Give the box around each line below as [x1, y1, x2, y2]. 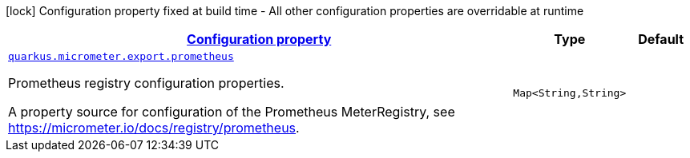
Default [638, 31, 684, 47]
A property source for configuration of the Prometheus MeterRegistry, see [8, 104, 455, 120]
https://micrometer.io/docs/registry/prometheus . [8, 120, 300, 136]
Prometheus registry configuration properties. [8, 75, 284, 91]
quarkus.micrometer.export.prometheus [8, 50, 234, 62]
